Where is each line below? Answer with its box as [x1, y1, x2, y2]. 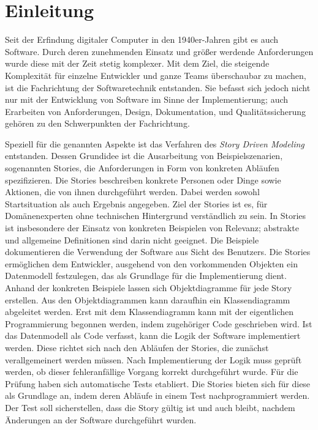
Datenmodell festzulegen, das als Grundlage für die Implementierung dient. [5, 269, 287, 282]
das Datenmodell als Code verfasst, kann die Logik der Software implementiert [5, 329, 301, 342]
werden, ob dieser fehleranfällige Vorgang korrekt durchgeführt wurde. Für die [5, 365, 298, 378]
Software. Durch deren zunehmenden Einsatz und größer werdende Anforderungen [5, 45, 314, 57]
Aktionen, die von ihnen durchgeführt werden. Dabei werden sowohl [5, 185, 260, 198]
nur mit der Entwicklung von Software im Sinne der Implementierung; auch [5, 93, 289, 106]
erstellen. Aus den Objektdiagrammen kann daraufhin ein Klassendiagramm [5, 293, 290, 306]
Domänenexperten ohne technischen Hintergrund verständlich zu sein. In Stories [5, 209, 306, 222]
